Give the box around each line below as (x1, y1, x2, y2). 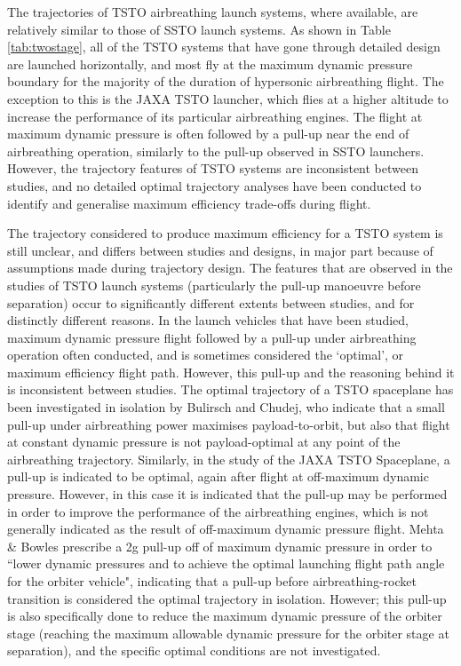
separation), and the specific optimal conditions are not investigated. (7, 641, 381, 660)
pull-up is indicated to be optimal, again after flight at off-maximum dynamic (7, 467, 429, 486)
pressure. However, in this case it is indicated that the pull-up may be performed (7, 485, 448, 503)
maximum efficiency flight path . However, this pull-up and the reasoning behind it (7, 362, 455, 381)
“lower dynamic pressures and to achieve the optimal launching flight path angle (7, 554, 445, 573)
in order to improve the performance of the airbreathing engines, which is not (7, 502, 429, 520)
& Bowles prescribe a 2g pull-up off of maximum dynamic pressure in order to (7, 536, 433, 555)
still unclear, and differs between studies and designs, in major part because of (7, 241, 433, 259)
